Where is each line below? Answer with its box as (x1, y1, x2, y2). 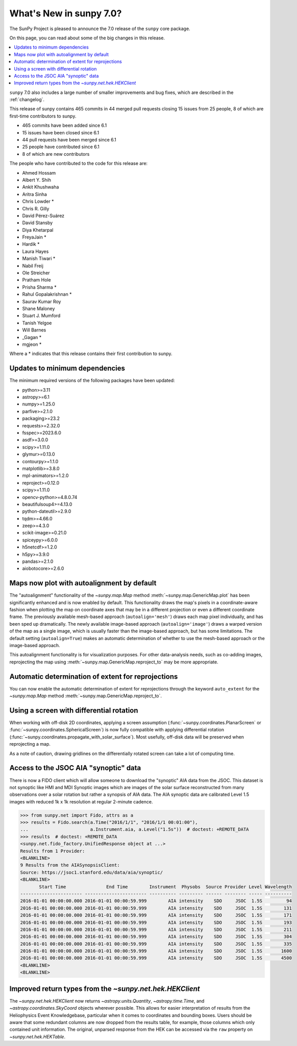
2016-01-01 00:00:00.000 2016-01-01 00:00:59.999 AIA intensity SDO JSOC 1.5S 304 (20, 934, 292, 940)
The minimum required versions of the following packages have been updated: (9, 377, 176, 384)
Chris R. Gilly (22, 205, 49, 211)
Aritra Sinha (22, 191, 47, 197)
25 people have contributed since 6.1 (22, 144, 100, 150)
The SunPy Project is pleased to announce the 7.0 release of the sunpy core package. (9, 26, 191, 32)
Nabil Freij (22, 263, 43, 269)
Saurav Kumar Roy (22, 298, 61, 304)
